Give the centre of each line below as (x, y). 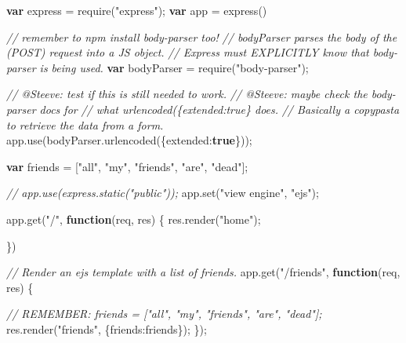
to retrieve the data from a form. (85, 124)
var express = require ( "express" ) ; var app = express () (137, 10)
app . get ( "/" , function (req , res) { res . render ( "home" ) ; (134, 219)
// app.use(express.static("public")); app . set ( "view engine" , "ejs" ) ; (163, 193)
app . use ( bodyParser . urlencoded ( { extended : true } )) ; (129, 140)
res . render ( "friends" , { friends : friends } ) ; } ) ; (107, 328)
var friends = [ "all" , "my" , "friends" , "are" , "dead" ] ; (127, 166)
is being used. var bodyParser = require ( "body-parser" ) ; (174, 67)
